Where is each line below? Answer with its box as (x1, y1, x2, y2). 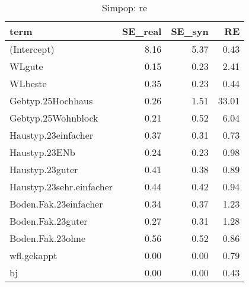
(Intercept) (9, 42, 55, 56)
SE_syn (171, 24, 209, 38)
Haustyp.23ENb (9, 145, 75, 159)
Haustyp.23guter (9, 162, 78, 176)
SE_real (122, 24, 162, 38)
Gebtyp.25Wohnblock (9, 111, 98, 125)
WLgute (9, 59, 43, 73)
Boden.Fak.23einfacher (9, 197, 103, 211)
